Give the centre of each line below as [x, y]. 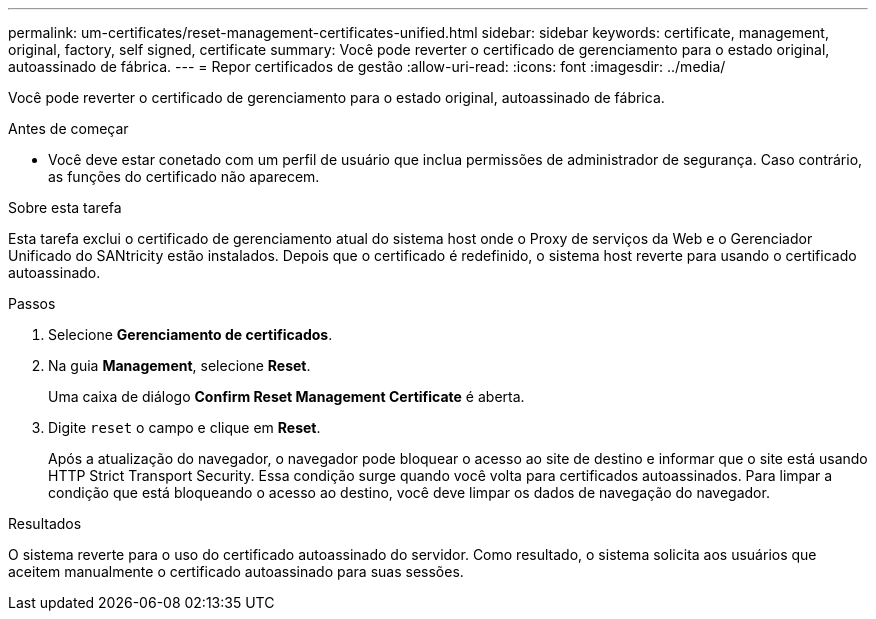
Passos [32, 303]
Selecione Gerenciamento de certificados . [190, 334]
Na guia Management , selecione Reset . [179, 365]
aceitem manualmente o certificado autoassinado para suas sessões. [236, 571]
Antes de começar [68, 128]
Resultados [45, 523]
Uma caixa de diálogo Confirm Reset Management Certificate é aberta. [286, 396]
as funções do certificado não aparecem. [184, 176]
